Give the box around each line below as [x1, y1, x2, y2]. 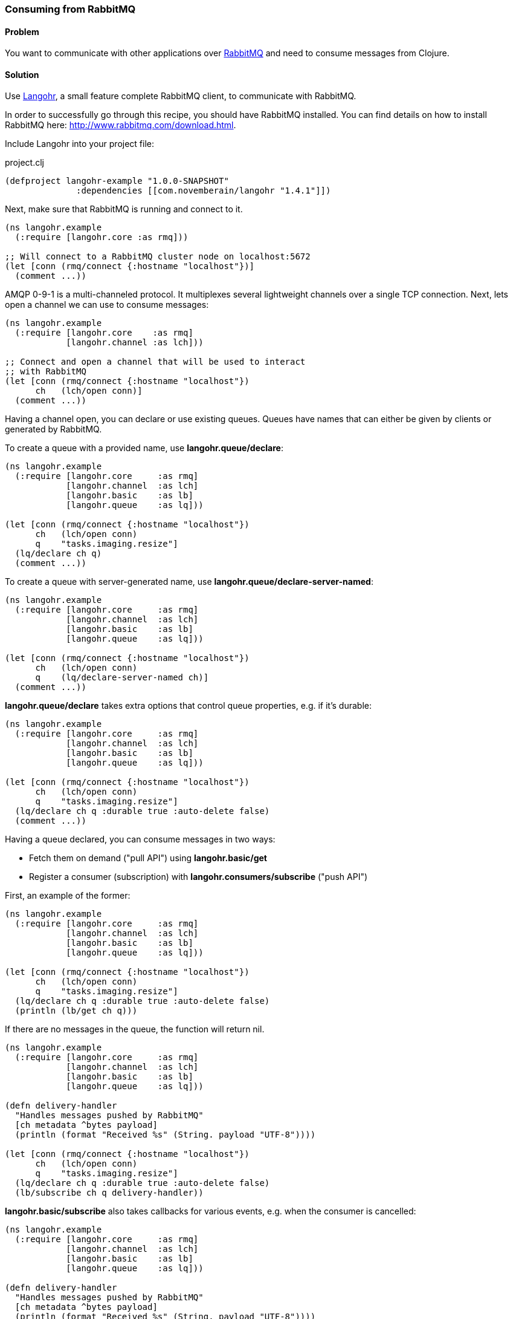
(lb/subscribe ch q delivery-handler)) [15, 1188, 204, 1198]
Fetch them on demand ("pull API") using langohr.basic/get [29, 853, 267, 864]
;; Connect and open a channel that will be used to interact [5, 357, 306, 367]
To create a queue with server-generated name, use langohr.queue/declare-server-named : [5, 576, 373, 587]
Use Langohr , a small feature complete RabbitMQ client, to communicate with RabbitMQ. [5, 91, 357, 102]
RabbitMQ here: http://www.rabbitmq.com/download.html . [5, 120, 236, 131]
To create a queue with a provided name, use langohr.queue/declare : [5, 443, 283, 454]
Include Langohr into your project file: [5, 138, 155, 149]
